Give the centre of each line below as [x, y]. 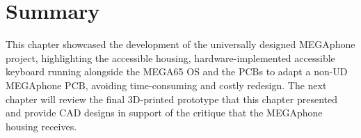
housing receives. [41, 126]
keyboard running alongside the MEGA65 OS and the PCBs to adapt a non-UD [177, 71]
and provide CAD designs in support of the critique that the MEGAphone [164, 113]
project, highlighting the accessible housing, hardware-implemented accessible [170, 58]
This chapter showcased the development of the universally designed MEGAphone [180, 44]
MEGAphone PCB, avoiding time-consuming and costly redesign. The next [166, 85]
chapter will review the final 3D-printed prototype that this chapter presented [171, 99]
